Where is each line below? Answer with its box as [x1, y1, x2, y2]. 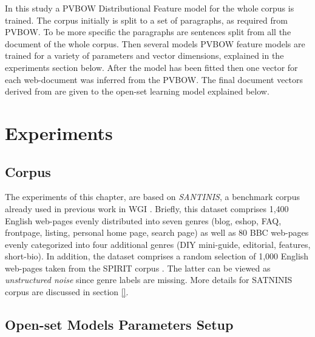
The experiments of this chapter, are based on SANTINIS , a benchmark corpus [5, 190, 300, 203]
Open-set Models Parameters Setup [5, 315, 234, 334]
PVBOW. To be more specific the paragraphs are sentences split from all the [5, 25, 291, 38]
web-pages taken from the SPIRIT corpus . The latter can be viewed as [5, 261, 271, 274]
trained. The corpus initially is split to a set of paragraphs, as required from [5, 13, 288, 26]
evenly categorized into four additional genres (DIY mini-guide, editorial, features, [5, 238, 311, 250]
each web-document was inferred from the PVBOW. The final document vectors [5, 73, 303, 85]
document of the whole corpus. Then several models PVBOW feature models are [5, 37, 305, 50]
